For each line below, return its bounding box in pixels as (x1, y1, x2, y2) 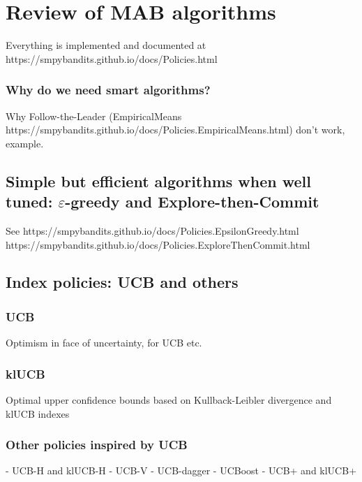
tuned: (6, 191, 53, 212)
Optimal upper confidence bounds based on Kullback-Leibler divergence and (6, 392, 332, 407)
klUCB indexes (6, 406, 70, 421)
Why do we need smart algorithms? (6, 81, 211, 98)
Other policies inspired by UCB (6, 436, 188, 453)
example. (6, 136, 44, 150)
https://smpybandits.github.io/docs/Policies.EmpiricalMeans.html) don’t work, (6, 122, 345, 137)
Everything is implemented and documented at (6, 38, 206, 52)
